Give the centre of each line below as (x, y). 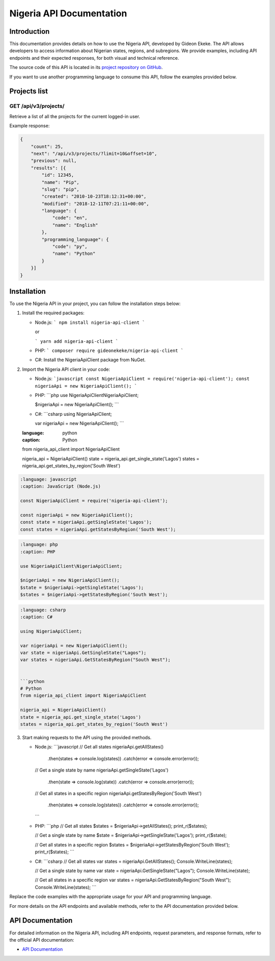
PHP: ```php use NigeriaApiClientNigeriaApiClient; (87, 395)
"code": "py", (70, 247)
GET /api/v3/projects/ (37, 106)
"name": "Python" (74, 254)
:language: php (39, 545)
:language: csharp (43, 610)
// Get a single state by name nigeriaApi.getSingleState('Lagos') (102, 770)
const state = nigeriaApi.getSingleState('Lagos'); (86, 522)
